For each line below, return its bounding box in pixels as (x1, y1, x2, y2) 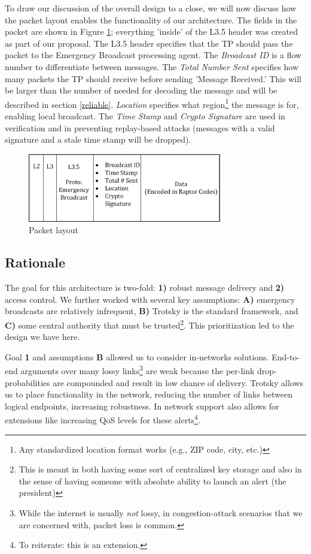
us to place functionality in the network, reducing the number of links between (5, 388, 292, 401)
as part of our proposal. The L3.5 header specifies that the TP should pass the (5, 37, 293, 49)
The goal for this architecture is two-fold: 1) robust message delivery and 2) (5, 281, 285, 294)
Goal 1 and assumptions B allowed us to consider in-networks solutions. (5, 350, 269, 363)
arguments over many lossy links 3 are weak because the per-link (20, 363, 255, 377)
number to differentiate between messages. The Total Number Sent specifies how (5, 60, 299, 73)
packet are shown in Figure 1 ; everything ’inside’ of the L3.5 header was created (5, 25, 298, 38)
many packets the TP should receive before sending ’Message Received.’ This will (5, 72, 301, 85)
